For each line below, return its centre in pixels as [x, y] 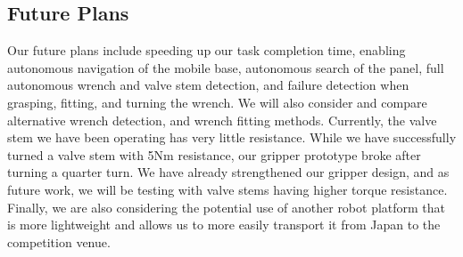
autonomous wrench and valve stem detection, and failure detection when [208, 85]
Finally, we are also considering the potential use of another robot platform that [227, 207]
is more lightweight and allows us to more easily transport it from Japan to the [224, 225]
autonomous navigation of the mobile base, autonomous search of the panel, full [226, 67]
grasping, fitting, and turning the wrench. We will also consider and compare [217, 102]
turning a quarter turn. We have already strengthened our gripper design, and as [228, 172]
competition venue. [59, 241]
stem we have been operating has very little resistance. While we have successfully [232, 137]
